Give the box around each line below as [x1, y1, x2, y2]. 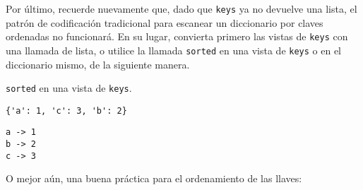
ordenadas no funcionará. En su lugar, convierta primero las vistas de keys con [6, 29, 348, 44]
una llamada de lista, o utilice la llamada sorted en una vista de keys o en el [6, 42, 342, 57]
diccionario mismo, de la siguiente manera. [6, 57, 190, 71]
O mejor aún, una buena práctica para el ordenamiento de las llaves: [6, 171, 302, 186]
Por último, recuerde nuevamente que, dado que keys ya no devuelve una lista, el [6, 1, 357, 16]
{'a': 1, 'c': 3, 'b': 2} [6, 105, 127, 116]
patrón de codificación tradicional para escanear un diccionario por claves [6, 15, 323, 30]
